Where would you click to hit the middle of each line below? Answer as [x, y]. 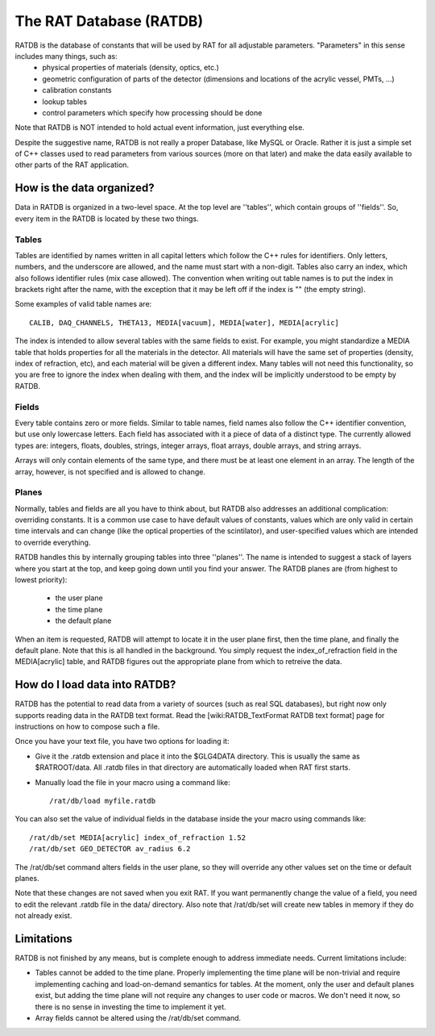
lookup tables [65, 102]
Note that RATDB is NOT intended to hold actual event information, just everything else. [160, 127]
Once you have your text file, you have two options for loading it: [122, 741]
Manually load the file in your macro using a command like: [133, 782]
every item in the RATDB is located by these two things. [107, 219]
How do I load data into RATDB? [95, 685]
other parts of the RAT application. [72, 165]
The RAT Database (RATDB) [109, 21]
